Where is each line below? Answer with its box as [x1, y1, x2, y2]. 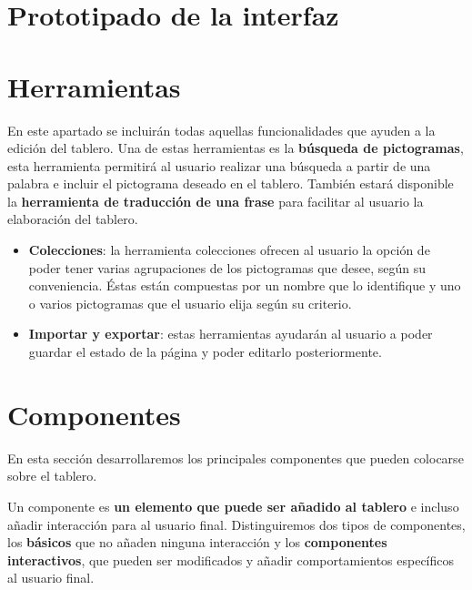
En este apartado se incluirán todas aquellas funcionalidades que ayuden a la [7, 120, 436, 139]
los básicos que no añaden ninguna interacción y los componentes [7, 533, 387, 552]
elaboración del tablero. [7, 209, 138, 229]
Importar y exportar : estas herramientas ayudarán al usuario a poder [28, 324, 433, 343]
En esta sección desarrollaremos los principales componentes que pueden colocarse [7, 448, 464, 467]
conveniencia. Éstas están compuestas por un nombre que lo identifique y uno [28, 276, 461, 295]
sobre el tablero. [7, 466, 97, 485]
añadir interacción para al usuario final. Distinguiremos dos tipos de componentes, [7, 514, 466, 534]
